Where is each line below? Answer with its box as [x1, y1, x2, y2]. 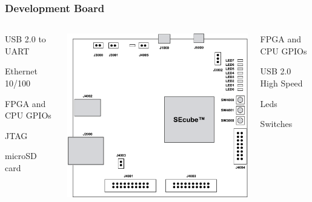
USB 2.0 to [5, 33, 46, 45]
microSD [5, 149, 37, 162]
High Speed [260, 77, 303, 89]
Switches [260, 117, 293, 130]
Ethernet [5, 65, 38, 77]
